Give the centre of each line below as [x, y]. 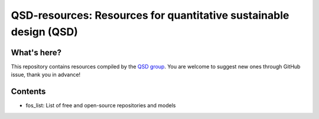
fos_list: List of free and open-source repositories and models [101, 106]
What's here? [36, 52]
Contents [28, 92]
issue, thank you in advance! [46, 75]
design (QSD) [44, 32]
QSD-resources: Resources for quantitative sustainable [150, 15]
